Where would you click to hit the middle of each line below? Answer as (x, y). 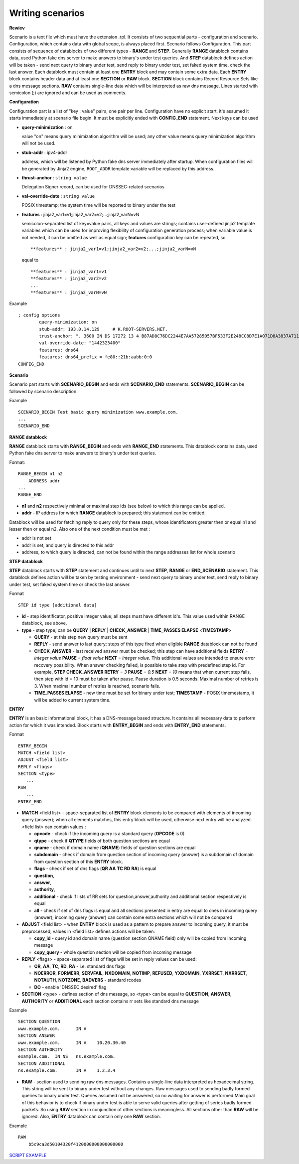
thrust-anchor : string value (54, 177)
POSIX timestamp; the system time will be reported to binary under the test (99, 205)
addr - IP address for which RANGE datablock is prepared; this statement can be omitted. (114, 513)
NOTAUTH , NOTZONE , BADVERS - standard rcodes (88, 980)
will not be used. (39, 143)
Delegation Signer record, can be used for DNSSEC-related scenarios (93, 187)
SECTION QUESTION (39, 1022)
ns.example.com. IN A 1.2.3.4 (67, 1071)
